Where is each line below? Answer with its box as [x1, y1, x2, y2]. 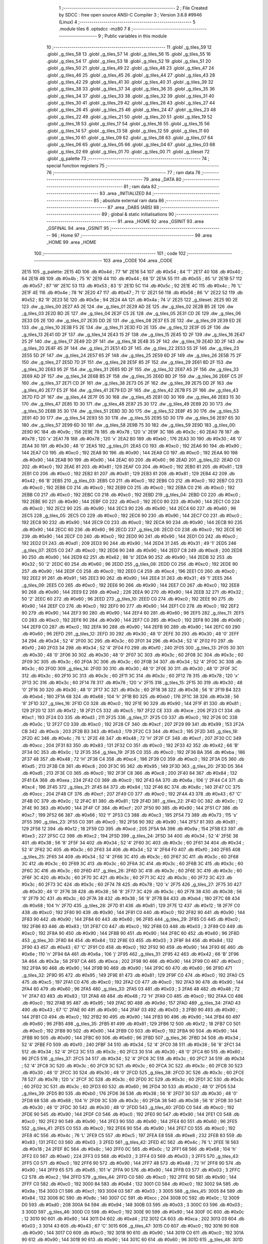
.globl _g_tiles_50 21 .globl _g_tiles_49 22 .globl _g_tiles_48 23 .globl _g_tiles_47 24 [46, 65, 214, 71]
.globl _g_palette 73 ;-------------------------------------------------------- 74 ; [46, 156, 209, 162]
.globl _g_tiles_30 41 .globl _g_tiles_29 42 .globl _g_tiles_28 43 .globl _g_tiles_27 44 [46, 100, 215, 106]
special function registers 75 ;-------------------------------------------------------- [46, 162, 219, 169]
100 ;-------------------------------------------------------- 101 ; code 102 [34, 250, 186, 256]
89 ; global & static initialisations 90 [101, 211, 174, 217]
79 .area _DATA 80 [143, 177, 182, 183]
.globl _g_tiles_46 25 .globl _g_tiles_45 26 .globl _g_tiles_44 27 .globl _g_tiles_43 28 [46, 72, 215, 78]
